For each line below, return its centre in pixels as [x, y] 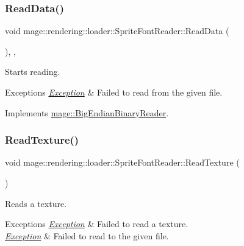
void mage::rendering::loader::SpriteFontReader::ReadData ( [117, 31]
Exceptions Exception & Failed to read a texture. [97, 224]
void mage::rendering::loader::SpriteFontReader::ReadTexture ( [122, 162]
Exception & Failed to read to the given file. [87, 235]
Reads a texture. [36, 203]
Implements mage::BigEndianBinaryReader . [87, 112]
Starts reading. [33, 72]
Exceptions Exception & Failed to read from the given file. [114, 92]
